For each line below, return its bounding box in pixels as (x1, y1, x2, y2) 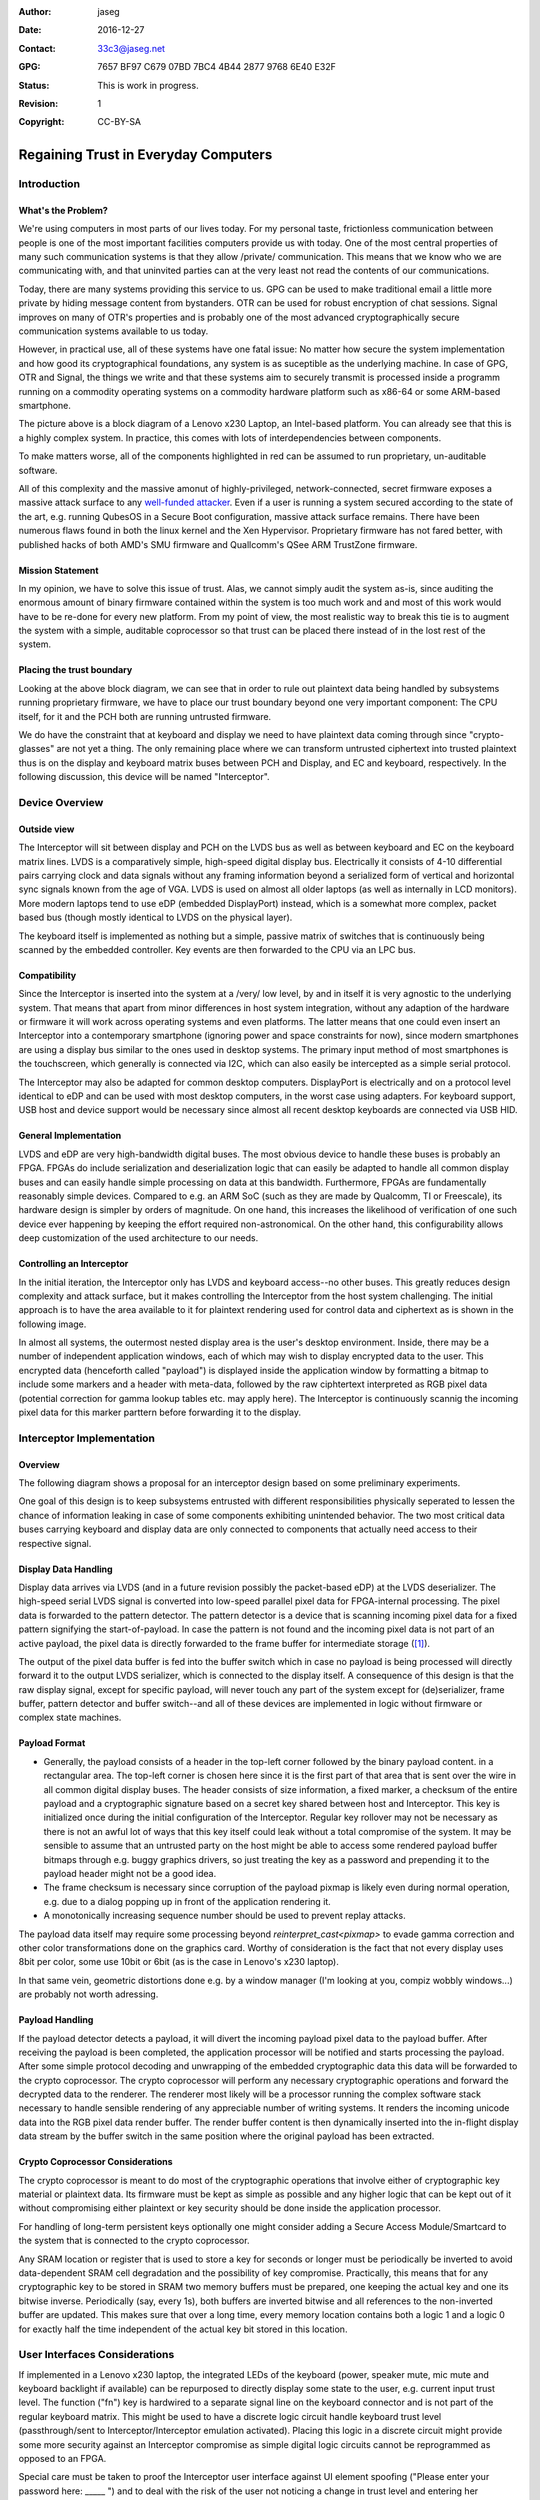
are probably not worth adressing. (18, 1988, 159, 2000)
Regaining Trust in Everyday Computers (18, 146, 273, 164)
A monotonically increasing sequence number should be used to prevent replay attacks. (43, 1910, 406, 1922)
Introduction (18, 177, 80, 191)
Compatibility (18, 969, 77, 981)
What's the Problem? (18, 204, 109, 216)
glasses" (18, 743, 55, 755)
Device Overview (18, 795, 104, 809)
